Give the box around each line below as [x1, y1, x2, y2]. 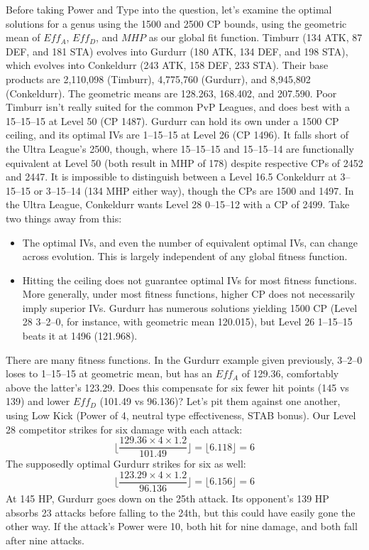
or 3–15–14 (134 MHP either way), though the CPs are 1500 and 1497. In [33, 183, 354, 198]
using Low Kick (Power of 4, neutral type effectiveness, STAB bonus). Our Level [6, 408, 356, 423]
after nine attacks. [6, 532, 84, 547]
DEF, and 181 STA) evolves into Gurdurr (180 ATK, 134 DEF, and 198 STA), [6, 43, 348, 58]
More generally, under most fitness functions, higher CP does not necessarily [22, 286, 356, 301]
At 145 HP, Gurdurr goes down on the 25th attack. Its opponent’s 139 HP [6, 490, 329, 505]
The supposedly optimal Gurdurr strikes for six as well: [6, 456, 246, 471]
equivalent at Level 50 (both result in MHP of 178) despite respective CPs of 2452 [6, 155, 363, 170]
